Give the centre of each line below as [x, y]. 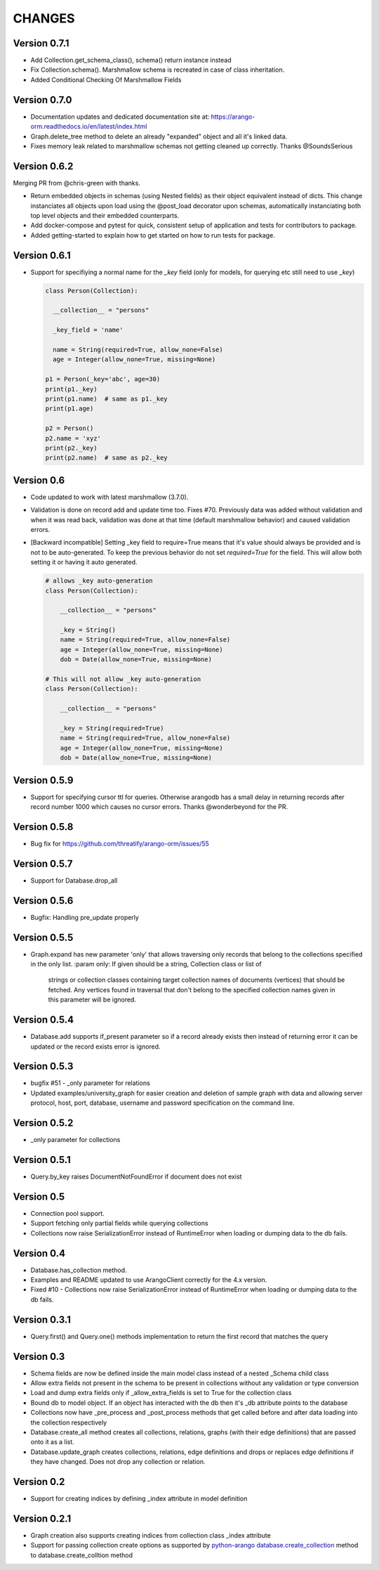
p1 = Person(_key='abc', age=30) [103, 379]
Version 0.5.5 [43, 937]
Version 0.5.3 [43, 1066]
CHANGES [44, 18]
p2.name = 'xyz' [73, 438]
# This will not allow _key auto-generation [123, 679]
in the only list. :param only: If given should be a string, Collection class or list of [146, 964]
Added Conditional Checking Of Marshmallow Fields [106, 79]
